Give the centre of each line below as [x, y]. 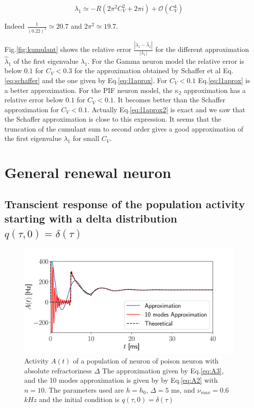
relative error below [34, 100]
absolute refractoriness [58, 370]
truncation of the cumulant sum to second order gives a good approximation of [124, 128]
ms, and [183, 389]
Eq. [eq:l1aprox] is [224, 80]
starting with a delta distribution [91, 218]
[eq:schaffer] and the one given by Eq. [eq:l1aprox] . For [86, 80]
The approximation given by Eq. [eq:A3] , [163, 370]
